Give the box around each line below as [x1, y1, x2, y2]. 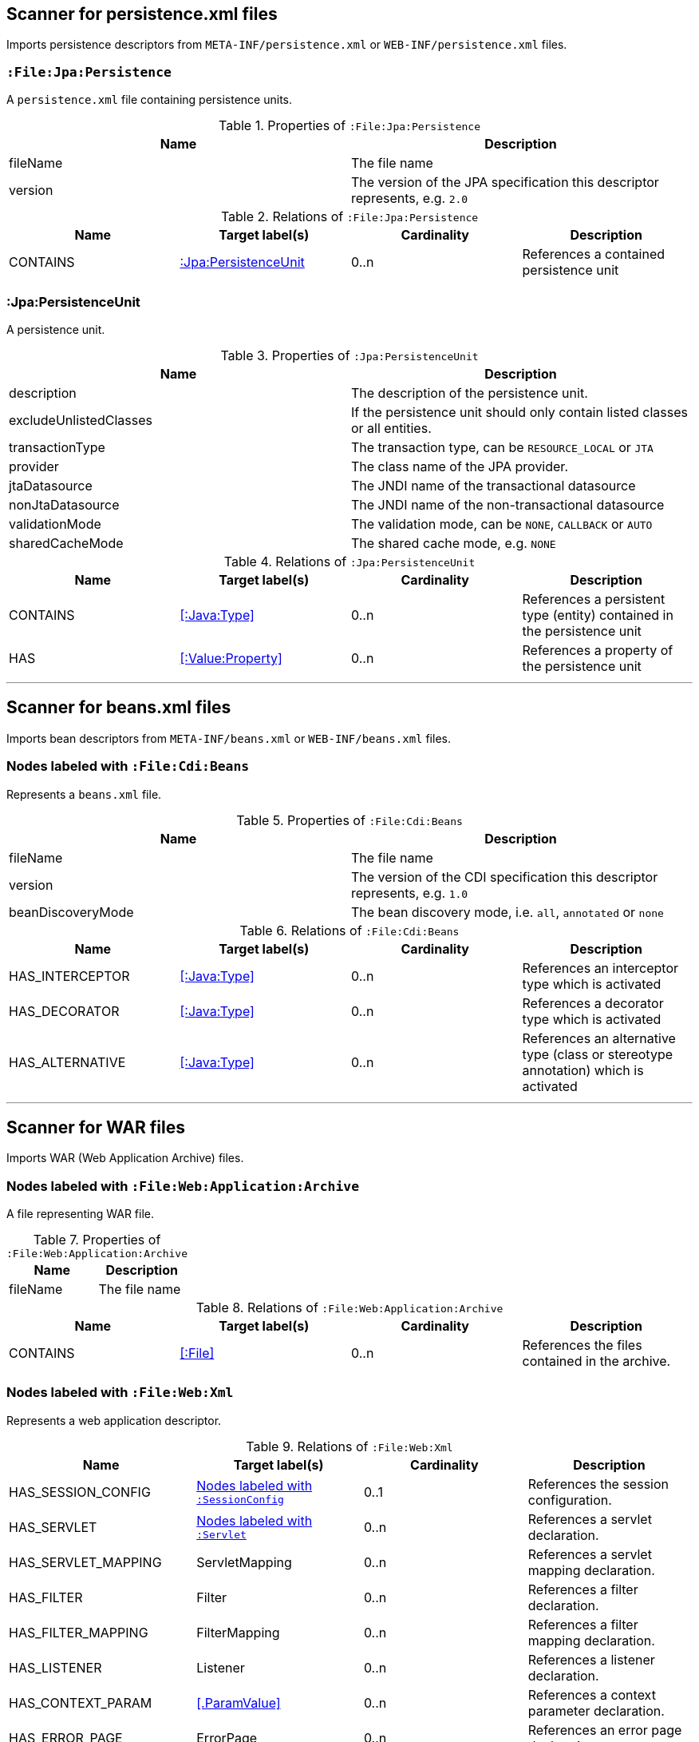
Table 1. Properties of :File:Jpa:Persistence [219, 117, 480, 134]
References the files [522, 1337, 642, 1354]
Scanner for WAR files [6, 1117, 185, 1137]
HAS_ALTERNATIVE [9, 1054, 126, 1070]
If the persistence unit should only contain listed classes [351, 403, 689, 420]
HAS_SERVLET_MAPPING [9, 1554, 162, 1570]
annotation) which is [522, 1061, 644, 1078]
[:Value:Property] [180, 649, 282, 666]
